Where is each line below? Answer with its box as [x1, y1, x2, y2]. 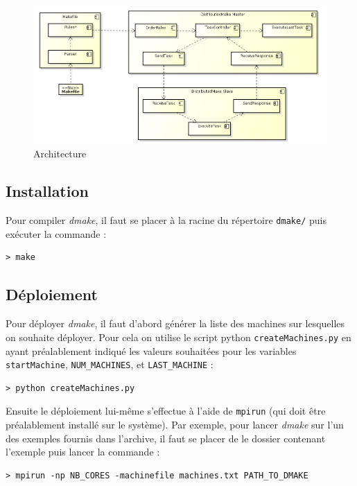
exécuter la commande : [6, 226, 107, 241]
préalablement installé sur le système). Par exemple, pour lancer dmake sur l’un [6, 417, 344, 432]
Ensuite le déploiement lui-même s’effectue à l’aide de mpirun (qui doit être [6, 403, 326, 418]
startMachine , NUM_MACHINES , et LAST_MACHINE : [6, 357, 214, 372]
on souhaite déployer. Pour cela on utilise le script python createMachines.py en [6, 329, 351, 344]
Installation [6, 180, 89, 202]
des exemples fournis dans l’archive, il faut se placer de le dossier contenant [6, 431, 326, 445]
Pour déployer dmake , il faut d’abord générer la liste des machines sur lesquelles [6, 316, 345, 331]
